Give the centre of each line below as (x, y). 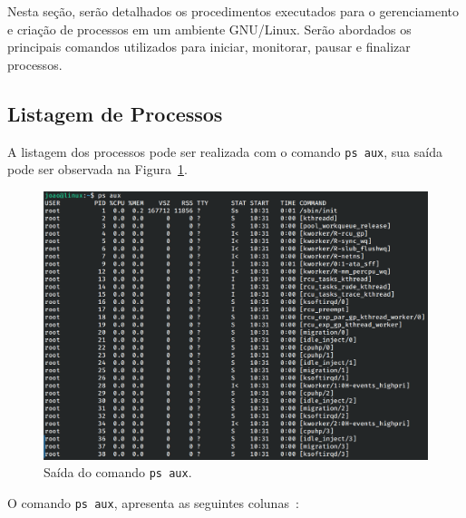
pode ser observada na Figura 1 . (97, 169)
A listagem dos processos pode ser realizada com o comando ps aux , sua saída (225, 151)
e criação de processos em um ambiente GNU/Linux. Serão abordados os (209, 29)
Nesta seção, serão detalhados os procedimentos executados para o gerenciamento (233, 11)
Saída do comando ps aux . (118, 472)
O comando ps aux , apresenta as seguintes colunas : (153, 503)
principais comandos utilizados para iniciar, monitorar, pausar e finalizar (209, 47)
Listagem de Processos (115, 113)
